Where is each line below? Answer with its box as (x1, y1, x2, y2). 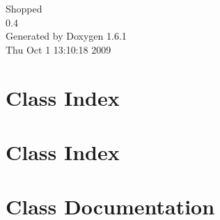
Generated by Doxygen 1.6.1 (6, 29, 127, 43)
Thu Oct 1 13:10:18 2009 (6, 42, 111, 56)
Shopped (6, 1, 42, 15)
